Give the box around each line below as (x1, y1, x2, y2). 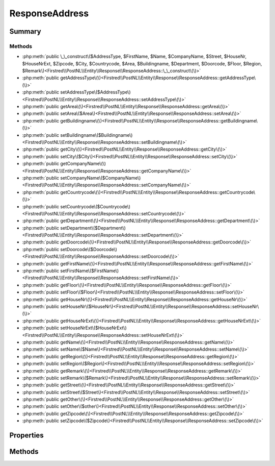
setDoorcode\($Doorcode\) (60, 246, 117, 252)
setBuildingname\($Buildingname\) (60, 132, 133, 138)
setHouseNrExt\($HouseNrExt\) (60, 325, 127, 331)
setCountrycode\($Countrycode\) (60, 203, 131, 209)
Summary (9, 27, 41, 36)
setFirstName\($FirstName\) (60, 268, 119, 274)
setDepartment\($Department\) (60, 225, 126, 231)
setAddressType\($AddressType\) (60, 89, 131, 95)
